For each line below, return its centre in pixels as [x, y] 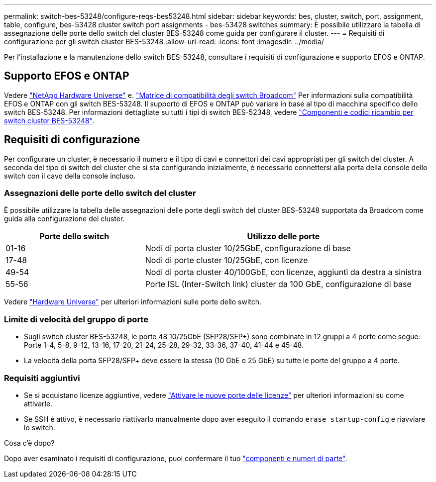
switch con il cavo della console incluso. [70, 176]
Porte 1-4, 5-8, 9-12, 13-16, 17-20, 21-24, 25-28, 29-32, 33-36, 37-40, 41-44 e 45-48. [164, 345]
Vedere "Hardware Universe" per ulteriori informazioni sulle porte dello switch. [133, 302]
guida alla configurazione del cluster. [64, 219]
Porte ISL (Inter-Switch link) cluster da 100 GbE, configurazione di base [278, 284]
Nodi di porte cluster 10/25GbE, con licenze [226, 260]
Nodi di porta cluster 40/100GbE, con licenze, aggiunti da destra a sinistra [283, 272]
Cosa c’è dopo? [29, 443]
